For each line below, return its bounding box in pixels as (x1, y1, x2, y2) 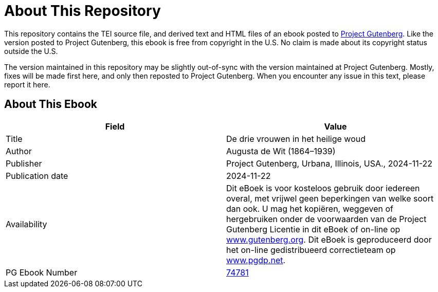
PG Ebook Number (6, 267, 78, 278)
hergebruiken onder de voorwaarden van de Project (226, 213, 427, 224)
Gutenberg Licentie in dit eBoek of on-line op (226, 224, 400, 234)
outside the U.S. (4, 46, 58, 56)
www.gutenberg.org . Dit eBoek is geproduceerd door (226, 234, 432, 245)
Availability (6, 218, 47, 229)
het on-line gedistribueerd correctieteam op (226, 244, 396, 255)
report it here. (4, 80, 50, 89)
